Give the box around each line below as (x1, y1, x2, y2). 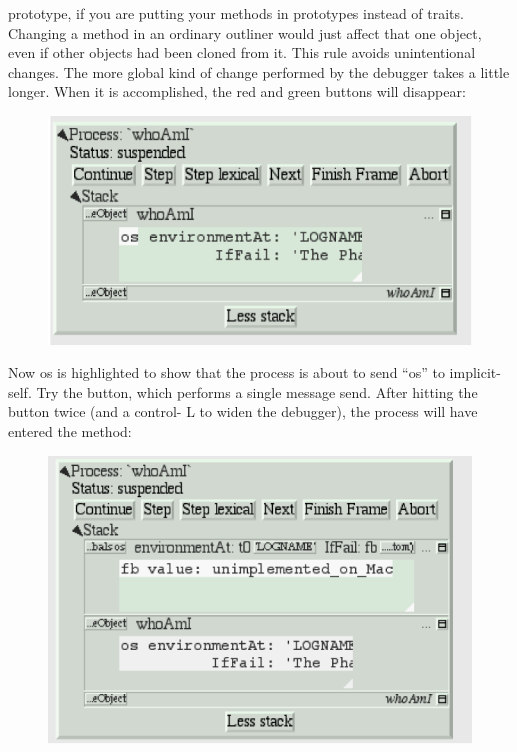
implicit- (449, 362, 501, 383)
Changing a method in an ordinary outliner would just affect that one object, (8, 22, 482, 43)
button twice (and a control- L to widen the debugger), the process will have (8, 401, 478, 422)
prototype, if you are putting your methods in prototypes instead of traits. (8, 3, 464, 23)
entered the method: (8, 420, 132, 441)
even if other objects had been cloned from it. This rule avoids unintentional (8, 42, 476, 63)
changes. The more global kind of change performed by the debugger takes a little (8, 61, 510, 82)
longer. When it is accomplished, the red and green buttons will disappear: (8, 81, 466, 102)
